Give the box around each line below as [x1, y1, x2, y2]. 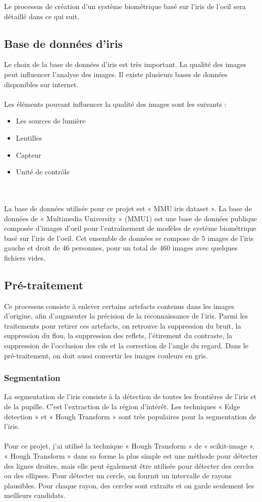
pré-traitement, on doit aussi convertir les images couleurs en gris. [4, 350, 208, 360]
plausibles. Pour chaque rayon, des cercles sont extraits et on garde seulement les [4, 480, 254, 490]
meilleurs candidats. [4, 490, 66, 500]
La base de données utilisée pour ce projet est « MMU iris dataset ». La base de [4, 203, 252, 213]
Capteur [16, 149, 41, 160]
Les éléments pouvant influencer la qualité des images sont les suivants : [4, 98, 227, 109]
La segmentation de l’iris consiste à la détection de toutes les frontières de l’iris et [4, 391, 256, 402]
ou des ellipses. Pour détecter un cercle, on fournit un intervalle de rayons [4, 470, 232, 481]
